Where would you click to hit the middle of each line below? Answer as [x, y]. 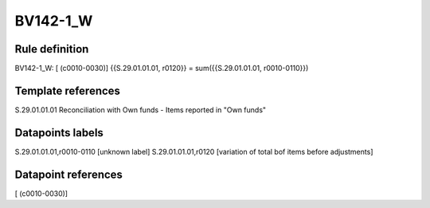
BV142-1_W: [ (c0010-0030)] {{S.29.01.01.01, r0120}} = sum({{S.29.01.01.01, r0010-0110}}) [162, 69]
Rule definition [52, 49]
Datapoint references [69, 174]
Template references [68, 90]
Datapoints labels [59, 133]
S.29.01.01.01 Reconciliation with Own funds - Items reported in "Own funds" [141, 110]
